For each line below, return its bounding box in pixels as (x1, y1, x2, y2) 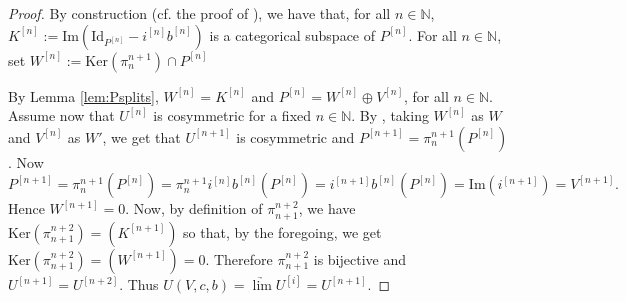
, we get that (102, 126, 181, 147)
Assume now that (8, 105, 115, 126)
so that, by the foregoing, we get (183, 221, 382, 242)
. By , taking (351, 105, 429, 126)
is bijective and (313, 248, 406, 269)
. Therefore (205, 248, 273, 269)
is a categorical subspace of (209, 24, 376, 45)
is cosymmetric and (236, 126, 355, 147)
